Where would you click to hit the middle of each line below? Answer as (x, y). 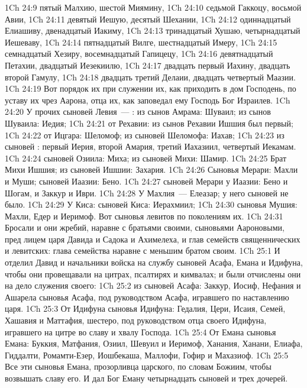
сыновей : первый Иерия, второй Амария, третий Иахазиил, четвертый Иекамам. (151, 146)
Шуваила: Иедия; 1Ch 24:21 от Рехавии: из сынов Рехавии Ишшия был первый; (149, 123)
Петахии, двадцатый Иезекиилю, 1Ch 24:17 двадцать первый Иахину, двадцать (148, 65)
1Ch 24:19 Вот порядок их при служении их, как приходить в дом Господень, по (151, 88)
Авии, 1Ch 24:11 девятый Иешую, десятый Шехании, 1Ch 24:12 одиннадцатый (148, 19)
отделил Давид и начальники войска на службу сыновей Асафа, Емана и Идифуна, (154, 262)
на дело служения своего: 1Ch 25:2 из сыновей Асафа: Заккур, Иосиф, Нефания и (153, 285)
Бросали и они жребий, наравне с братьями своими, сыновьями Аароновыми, (145, 227)
